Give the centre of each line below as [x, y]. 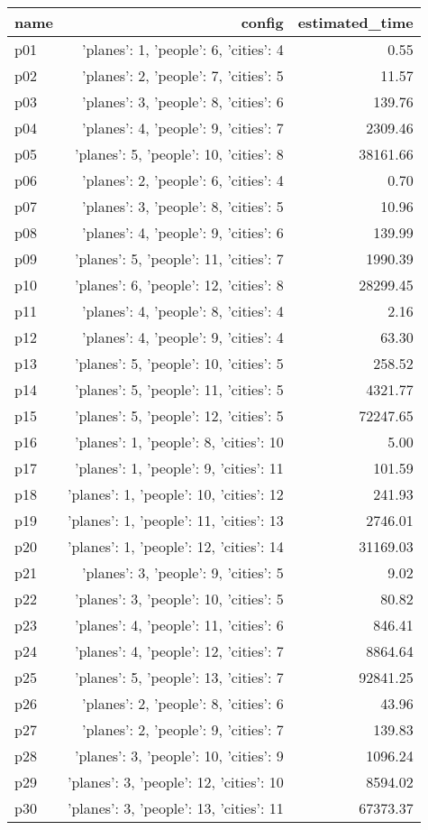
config [262, 22]
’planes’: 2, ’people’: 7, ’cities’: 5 [182, 75]
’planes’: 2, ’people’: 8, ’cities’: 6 [182, 703]
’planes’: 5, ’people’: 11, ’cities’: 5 [179, 389]
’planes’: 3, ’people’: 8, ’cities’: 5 [182, 206]
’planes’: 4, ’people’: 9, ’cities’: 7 [182, 128]
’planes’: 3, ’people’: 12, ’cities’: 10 [175, 782]
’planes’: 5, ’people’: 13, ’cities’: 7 [179, 677]
